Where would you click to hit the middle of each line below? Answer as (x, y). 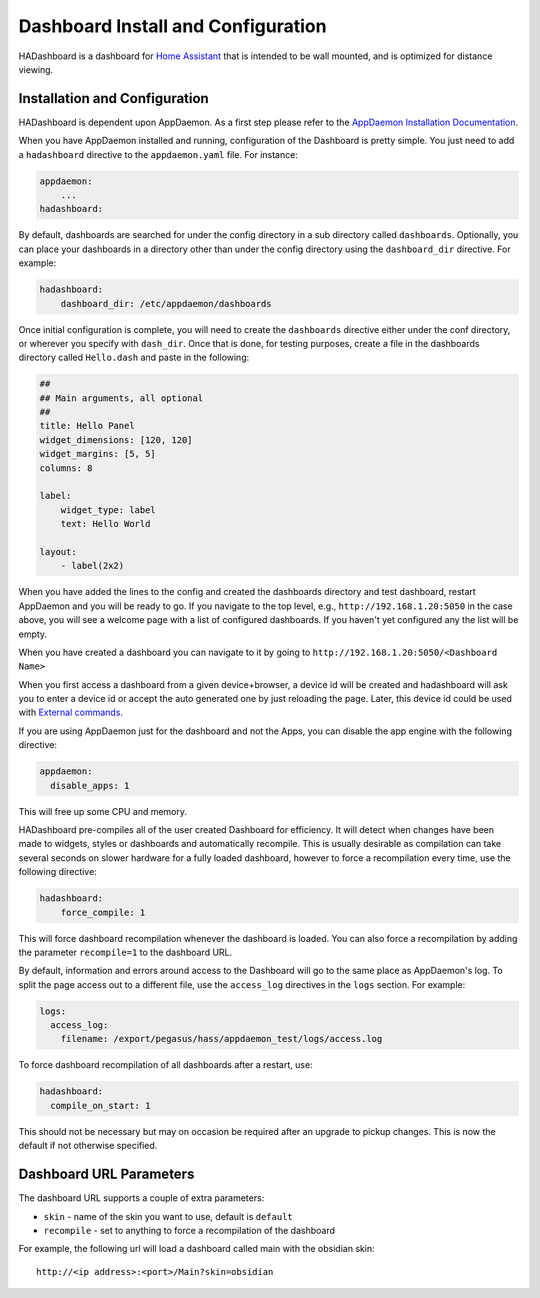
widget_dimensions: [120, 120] (116, 439)
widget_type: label (108, 509)
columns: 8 (66, 468)
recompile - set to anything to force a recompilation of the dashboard (189, 1230)
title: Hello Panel (87, 426)
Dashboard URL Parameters (106, 1174)
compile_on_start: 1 (100, 1105)
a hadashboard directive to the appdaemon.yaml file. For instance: (158, 154)
